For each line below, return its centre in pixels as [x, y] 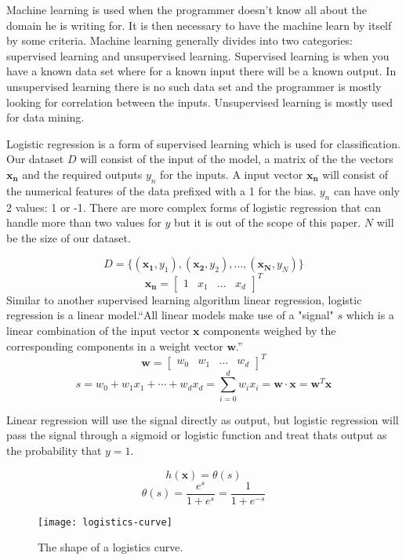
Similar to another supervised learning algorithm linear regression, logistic [184, 299]
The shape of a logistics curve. [111, 547]
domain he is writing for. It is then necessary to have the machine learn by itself [199, 25]
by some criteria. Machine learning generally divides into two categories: [179, 40]
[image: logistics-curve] [105, 522]
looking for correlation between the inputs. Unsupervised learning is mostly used [200, 102]
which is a [370, 315]
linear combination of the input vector [98, 330]
